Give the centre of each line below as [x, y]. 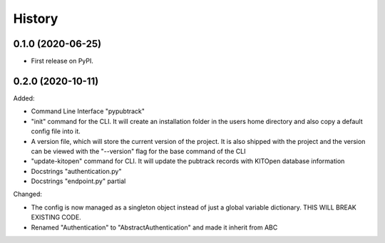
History [36, 19]
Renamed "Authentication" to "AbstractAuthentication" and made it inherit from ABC [154, 227]
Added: [24, 98]
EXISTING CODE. [56, 217]
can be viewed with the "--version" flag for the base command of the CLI [138, 151]
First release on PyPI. [62, 61]
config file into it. [56, 131]
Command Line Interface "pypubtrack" [88, 111]
